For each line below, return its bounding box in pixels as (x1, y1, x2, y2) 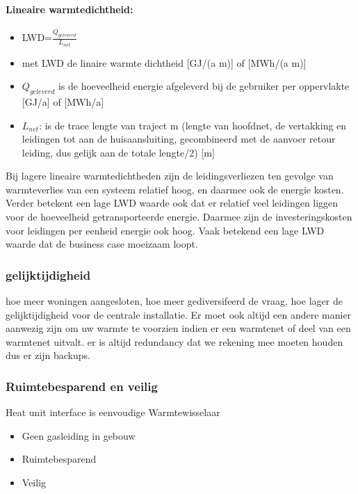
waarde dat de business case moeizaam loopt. (6, 237, 198, 251)
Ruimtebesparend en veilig (6, 377, 158, 395)
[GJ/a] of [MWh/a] (22, 94, 104, 109)
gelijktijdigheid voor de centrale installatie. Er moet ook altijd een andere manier (6, 307, 352, 321)
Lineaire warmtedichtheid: (6, 1, 133, 16)
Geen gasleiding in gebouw (22, 428, 136, 443)
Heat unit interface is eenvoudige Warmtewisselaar (6, 405, 220, 420)
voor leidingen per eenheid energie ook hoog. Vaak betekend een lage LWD (6, 223, 325, 237)
